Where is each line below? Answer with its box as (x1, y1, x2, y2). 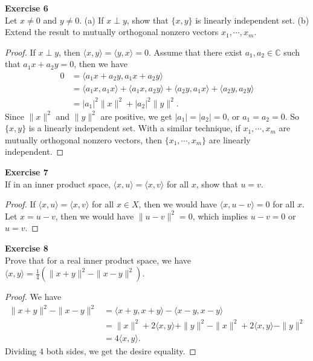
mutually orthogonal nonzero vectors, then (5, 133, 162, 146)
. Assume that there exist (148, 45, 242, 58)
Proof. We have (5, 290, 62, 303)
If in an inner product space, (5, 177, 111, 190)
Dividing (5, 344, 37, 357)
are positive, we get (100, 109, 172, 122)
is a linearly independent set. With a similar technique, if (28, 122, 240, 134)
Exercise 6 (5, 2, 48, 14)
